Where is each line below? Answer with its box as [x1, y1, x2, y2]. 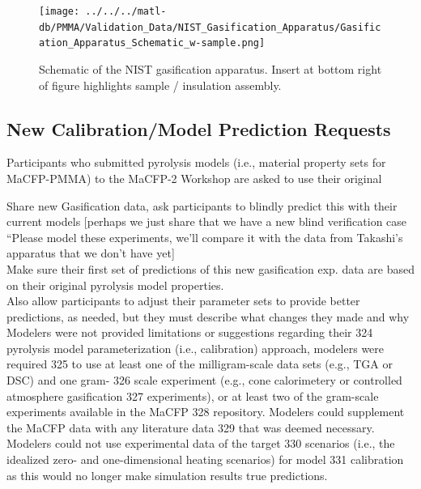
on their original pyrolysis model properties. [6, 276, 224, 293]
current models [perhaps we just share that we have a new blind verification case [6, 213, 407, 230]
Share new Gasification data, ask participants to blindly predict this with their [6, 197, 398, 214]
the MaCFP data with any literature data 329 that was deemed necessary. [6, 419, 375, 436]
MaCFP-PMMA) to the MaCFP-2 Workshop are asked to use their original [6, 169, 382, 186]
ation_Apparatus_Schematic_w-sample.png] [39, 37, 266, 49]
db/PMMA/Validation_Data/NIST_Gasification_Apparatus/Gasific [39, 21, 381, 33]
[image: [39, 6, 80, 17]
